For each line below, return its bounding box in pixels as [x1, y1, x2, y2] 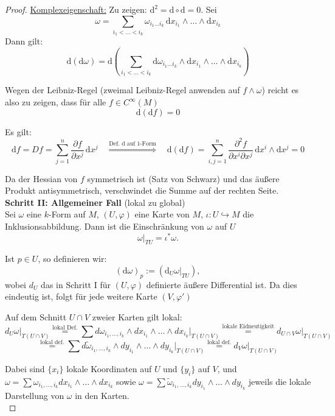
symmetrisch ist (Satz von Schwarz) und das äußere [87, 172, 280, 185]
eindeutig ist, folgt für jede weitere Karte [5, 290, 157, 303]
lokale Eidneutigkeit [222, 323, 275, 330]
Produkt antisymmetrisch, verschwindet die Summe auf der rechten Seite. [5, 184, 279, 197]
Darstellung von [5, 389, 64, 401]
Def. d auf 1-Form [109, 141, 156, 147]
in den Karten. [75, 389, 130, 401]
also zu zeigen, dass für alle [5, 96, 106, 108]
